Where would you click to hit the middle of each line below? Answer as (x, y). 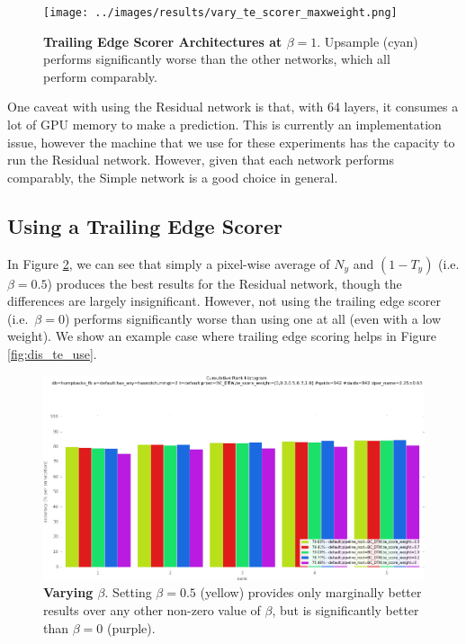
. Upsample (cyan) (367, 41)
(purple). (131, 627)
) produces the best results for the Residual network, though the (224, 283)
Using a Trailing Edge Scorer (145, 225)
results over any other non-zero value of (152, 610)
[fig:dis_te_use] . (52, 353)
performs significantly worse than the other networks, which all (217, 59)
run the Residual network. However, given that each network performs (201, 160)
